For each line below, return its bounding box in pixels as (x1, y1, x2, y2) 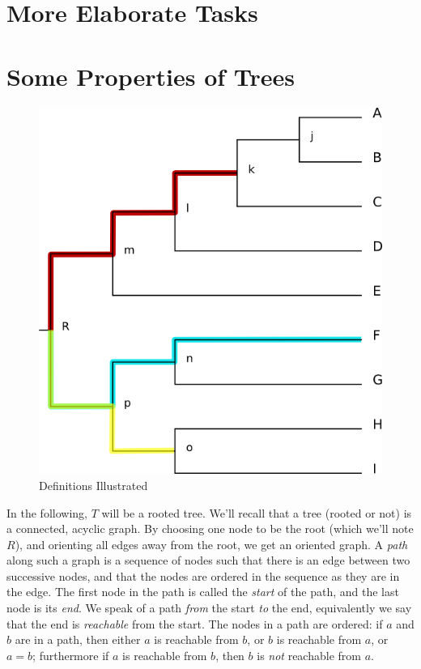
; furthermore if (32, 646, 109, 663)
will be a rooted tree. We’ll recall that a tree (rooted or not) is (101, 504, 412, 521)
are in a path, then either (15, 631, 141, 648)
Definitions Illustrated (39, 476, 148, 493)
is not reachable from (257, 646, 361, 663)
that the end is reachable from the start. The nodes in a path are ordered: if (6, 615, 383, 632)
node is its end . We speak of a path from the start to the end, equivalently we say (6, 599, 412, 616)
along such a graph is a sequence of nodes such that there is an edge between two (6, 552, 410, 569)
